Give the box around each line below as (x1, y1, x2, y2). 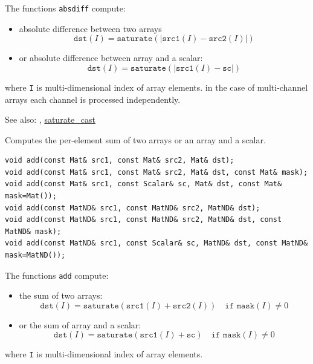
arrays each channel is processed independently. (5, 93, 181, 105)
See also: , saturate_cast (5, 113, 95, 126)
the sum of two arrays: (19, 289, 103, 302)
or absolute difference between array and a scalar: (19, 51, 203, 64)
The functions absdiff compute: (5, 2, 126, 14)
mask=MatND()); (5, 251, 66, 260)
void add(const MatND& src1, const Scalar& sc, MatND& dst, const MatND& (5, 239, 308, 248)
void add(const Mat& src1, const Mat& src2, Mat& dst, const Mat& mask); (5, 167, 308, 177)
